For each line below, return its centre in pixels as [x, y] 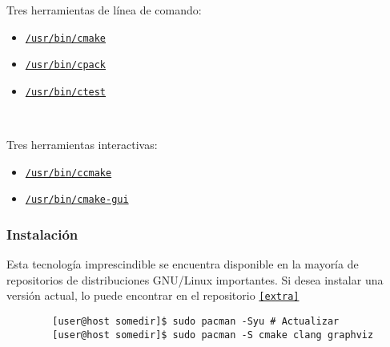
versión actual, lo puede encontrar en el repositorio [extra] [153, 295]
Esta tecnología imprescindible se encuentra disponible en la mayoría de [183, 264]
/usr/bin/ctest [66, 92]
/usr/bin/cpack [66, 65]
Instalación [42, 234]
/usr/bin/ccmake [68, 173]
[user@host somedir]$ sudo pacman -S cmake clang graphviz [213, 335]
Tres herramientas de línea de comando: [104, 10]
